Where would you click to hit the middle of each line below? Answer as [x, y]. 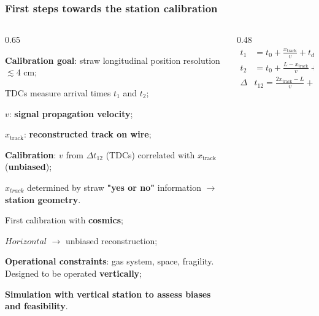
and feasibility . [37, 306]
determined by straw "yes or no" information [114, 187]
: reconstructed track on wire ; [87, 134]
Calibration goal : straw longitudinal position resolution [113, 60]
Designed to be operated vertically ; [74, 273]
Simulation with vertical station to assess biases [108, 294]
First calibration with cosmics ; [64, 220]
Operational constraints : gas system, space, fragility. [110, 261]
